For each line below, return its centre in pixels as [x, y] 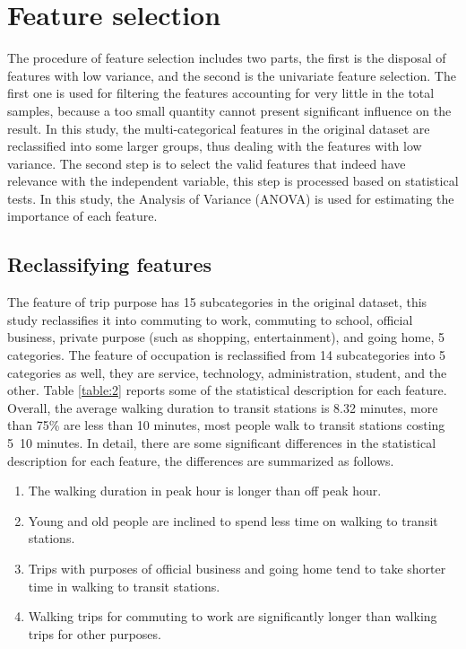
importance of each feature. [82, 216]
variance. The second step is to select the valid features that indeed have [207, 163]
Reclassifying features [110, 264]
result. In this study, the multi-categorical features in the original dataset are [219, 128]
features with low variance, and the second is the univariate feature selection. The [232, 75]
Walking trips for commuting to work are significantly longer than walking [233, 616]
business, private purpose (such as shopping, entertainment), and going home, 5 [226, 337]
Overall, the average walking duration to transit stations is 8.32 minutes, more [223, 407]
